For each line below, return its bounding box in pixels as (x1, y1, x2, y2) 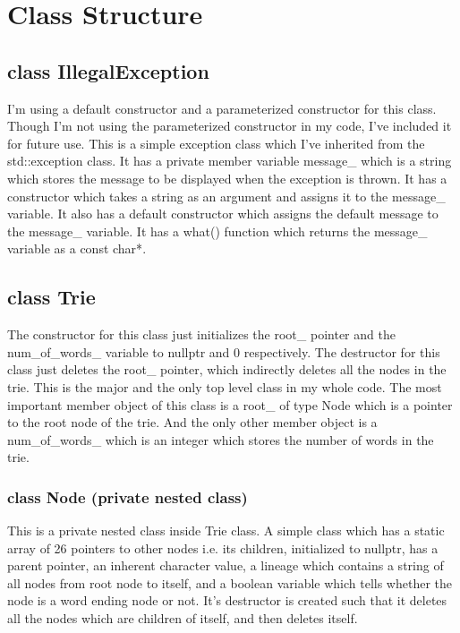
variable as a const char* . (7, 239, 147, 258)
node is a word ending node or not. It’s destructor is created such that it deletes (7, 591, 447, 610)
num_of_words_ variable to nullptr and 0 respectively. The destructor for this (7, 342, 440, 361)
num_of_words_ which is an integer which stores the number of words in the (7, 430, 434, 449)
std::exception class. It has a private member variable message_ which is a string (7, 151, 452, 170)
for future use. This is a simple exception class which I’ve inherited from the (7, 133, 425, 152)
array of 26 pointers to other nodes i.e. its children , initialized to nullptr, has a (7, 538, 439, 557)
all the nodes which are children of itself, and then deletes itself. (7, 609, 358, 628)
